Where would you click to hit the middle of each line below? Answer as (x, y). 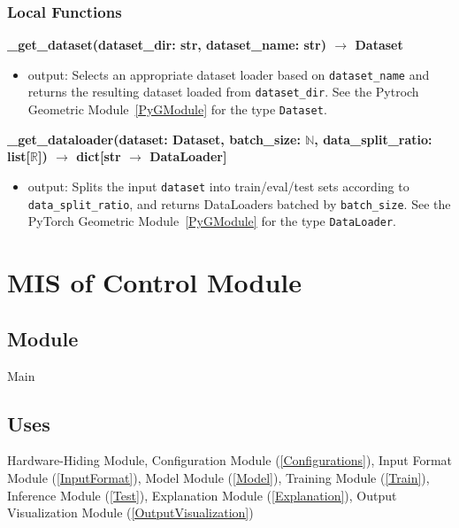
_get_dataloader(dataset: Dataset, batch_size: (154, 139)
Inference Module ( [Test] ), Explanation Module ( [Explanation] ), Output (202, 495)
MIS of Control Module (155, 282)
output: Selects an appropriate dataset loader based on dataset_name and (229, 74)
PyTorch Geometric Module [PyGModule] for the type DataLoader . (212, 221)
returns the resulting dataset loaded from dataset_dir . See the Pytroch (223, 92)
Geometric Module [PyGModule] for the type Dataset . (177, 109)
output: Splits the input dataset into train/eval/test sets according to (218, 186)
